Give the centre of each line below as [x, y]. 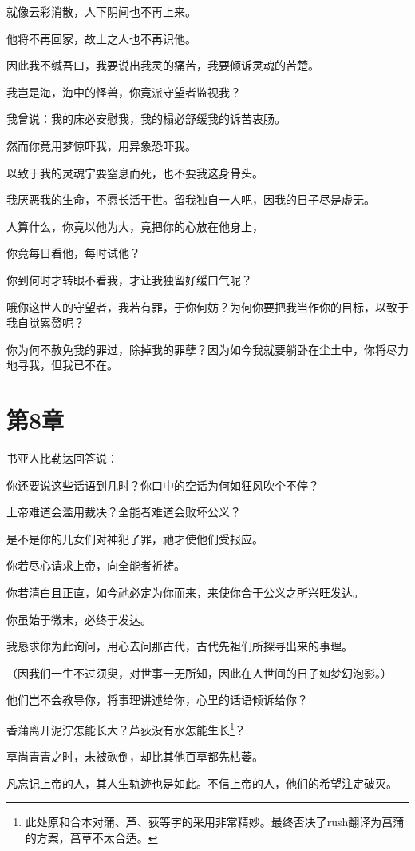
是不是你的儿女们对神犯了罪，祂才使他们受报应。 [135, 538]
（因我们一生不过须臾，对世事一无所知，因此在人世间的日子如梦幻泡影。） [199, 672]
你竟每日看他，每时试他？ [73, 253]
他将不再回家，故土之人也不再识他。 [101, 38]
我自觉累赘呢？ [45, 322]
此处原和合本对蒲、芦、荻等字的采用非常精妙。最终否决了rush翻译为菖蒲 [215, 822]
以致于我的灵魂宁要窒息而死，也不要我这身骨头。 [135, 172]
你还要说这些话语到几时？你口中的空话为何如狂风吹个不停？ [163, 485]
